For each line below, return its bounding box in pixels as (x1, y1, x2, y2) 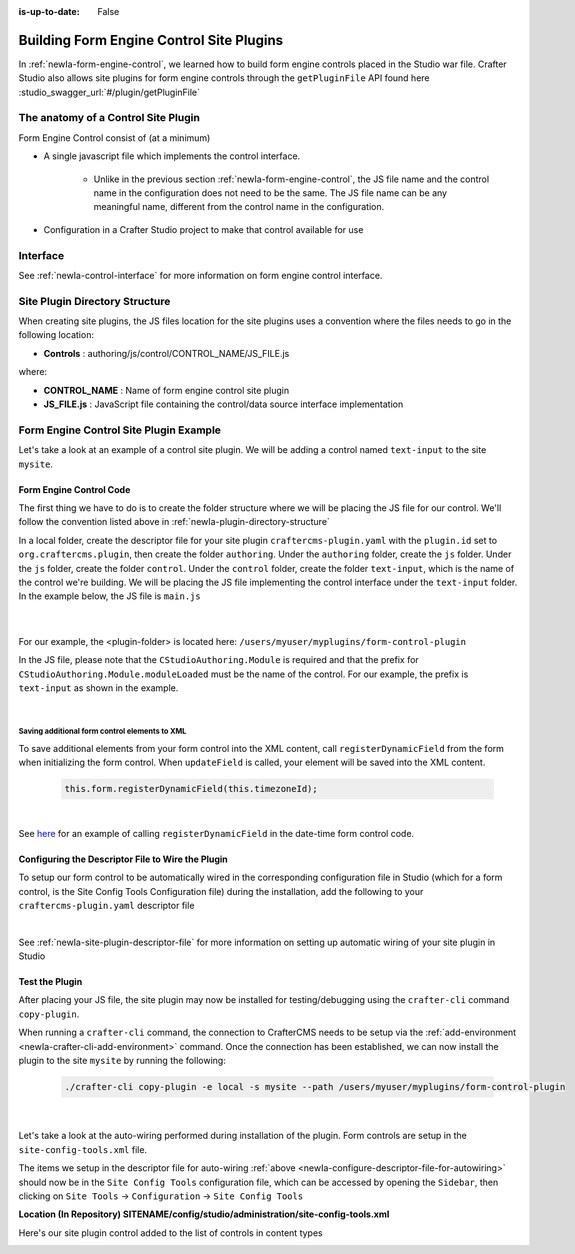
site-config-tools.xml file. (18, 1143, 148, 1155)
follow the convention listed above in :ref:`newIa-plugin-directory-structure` (18, 516, 330, 528)
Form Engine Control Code (18, 483, 131, 495)
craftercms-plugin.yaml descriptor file (18, 899, 195, 911)
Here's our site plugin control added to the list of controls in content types (18, 1226, 324, 1239)
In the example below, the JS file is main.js (18, 590, 201, 602)
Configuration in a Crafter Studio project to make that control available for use (43, 223, 364, 235)
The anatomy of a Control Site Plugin (18, 111, 200, 125)
